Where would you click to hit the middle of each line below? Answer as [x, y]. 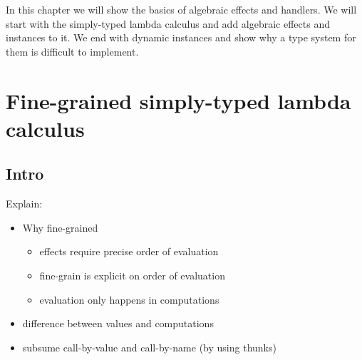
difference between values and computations [118, 323]
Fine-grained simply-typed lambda [179, 100]
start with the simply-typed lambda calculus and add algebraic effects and [168, 23]
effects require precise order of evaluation [129, 251]
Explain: [24, 204]
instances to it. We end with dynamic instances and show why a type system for [181, 37]
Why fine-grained [60, 227]
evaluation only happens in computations [129, 299]
